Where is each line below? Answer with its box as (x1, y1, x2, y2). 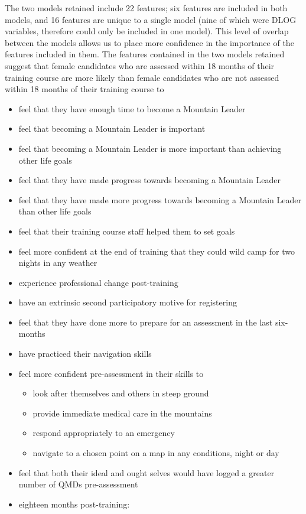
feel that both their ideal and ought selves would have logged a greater (18, 466, 275, 479)
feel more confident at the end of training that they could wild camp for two (18, 245, 295, 257)
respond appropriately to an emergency (32, 427, 175, 439)
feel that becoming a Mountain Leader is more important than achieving (18, 142, 282, 154)
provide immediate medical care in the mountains (32, 406, 212, 419)
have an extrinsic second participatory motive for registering (18, 296, 237, 308)
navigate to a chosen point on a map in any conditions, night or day (32, 447, 279, 459)
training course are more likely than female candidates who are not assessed (5, 71, 279, 83)
